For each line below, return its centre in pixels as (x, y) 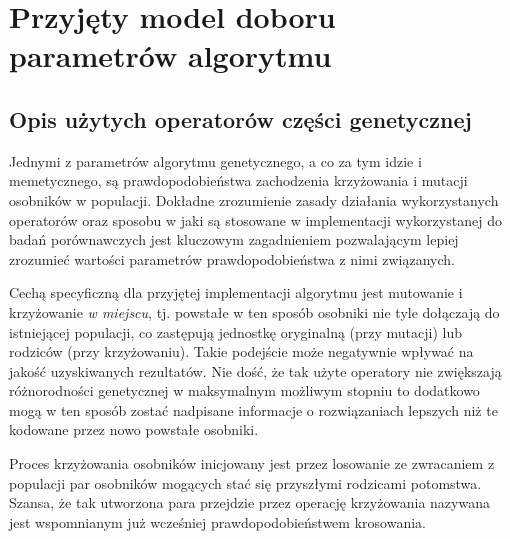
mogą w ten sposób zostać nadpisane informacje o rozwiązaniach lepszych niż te (253, 409)
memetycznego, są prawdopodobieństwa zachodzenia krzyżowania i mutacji (238, 180)
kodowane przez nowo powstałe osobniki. (134, 429)
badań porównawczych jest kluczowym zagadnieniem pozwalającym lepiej (234, 239)
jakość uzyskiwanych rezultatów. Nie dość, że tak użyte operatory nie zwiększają (255, 370)
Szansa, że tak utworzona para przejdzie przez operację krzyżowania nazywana (249, 502)
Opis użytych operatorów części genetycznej (240, 118)
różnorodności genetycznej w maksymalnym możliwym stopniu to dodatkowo (244, 390)
